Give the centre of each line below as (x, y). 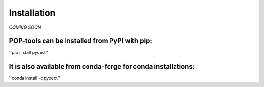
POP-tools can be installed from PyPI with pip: (81, 41)
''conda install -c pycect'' (35, 78)
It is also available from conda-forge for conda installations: (102, 66)
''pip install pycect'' (29, 52)
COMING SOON (25, 27)
